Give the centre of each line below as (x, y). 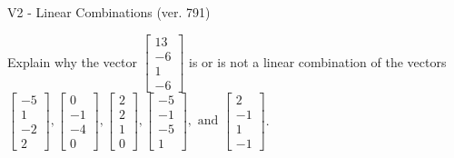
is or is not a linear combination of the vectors (318, 61)
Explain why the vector (72, 61)
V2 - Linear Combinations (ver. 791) (109, 12)
